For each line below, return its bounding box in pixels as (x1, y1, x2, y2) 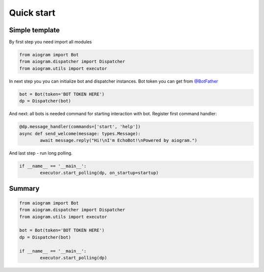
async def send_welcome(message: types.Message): (19, 131, 141, 136)
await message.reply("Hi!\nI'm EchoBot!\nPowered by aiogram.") (40, 137, 198, 143)
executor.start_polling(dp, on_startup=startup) (40, 170, 159, 176)
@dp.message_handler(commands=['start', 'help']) (19, 124, 141, 130)
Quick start (9, 7, 56, 18)
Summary (9, 184, 40, 193)
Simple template (9, 26, 60, 34)
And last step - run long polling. (9, 150, 73, 156)
